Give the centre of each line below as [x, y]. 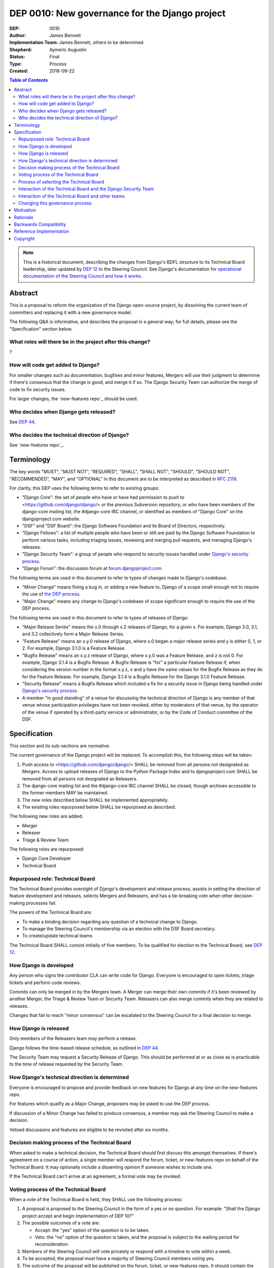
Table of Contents [29, 80]
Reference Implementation [42, 231]
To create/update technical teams [57, 936]
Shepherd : [21, 49]
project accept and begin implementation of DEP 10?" [78, 1216]
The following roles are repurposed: [47, 849]
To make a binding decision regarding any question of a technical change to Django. [110, 922]
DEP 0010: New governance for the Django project [117, 13]
